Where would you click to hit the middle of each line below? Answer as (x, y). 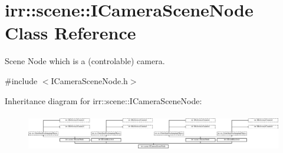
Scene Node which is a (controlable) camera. (85, 61)
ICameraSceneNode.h (89, 80)
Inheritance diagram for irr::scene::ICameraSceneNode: (103, 100)
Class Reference (70, 33)
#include (21, 80)
